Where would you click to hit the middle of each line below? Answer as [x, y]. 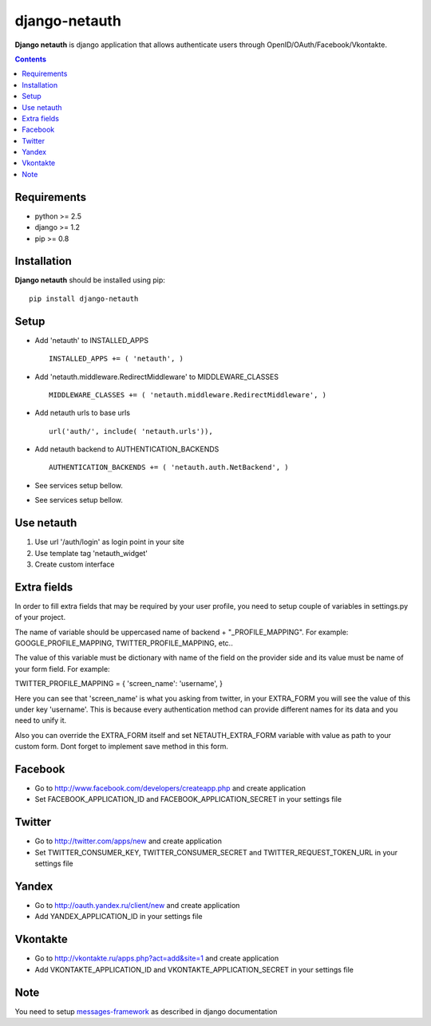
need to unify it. [41, 720]
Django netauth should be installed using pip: [90, 280]
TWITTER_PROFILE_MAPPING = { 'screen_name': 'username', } [119, 684]
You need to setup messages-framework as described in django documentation [146, 1011]
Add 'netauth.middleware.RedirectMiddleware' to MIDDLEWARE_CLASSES [157, 377]
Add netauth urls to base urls [83, 413]
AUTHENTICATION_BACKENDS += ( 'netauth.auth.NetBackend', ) [169, 468]
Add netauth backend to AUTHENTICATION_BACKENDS [127, 449]
